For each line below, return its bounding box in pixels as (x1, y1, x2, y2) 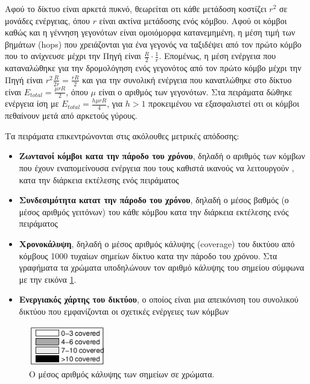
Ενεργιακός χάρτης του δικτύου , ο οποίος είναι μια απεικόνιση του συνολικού (19, 293, 299, 306)
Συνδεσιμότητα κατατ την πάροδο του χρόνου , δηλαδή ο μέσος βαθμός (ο (19, 194, 289, 206)
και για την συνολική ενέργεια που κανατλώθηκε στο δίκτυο (82, 73, 292, 86)
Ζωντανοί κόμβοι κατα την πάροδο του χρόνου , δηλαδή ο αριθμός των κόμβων (19, 150, 305, 162)
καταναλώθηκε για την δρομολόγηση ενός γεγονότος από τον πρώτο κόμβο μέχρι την (5, 61, 302, 74)
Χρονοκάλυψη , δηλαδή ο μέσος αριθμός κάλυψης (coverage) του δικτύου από (19, 238, 295, 250)
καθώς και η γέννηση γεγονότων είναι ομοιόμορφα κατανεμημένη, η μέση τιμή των (5, 26, 296, 39)
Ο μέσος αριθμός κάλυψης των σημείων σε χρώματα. (29, 367, 215, 380)
